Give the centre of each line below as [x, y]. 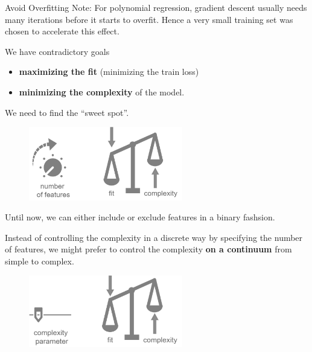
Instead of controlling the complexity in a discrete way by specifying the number [154, 237]
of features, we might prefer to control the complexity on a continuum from [148, 249]
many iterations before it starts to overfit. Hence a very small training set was [149, 19]
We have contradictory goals [57, 51]
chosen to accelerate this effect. [62, 31]
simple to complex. [40, 261]
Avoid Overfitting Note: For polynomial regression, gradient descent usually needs [156, 7]
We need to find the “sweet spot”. [67, 112]
